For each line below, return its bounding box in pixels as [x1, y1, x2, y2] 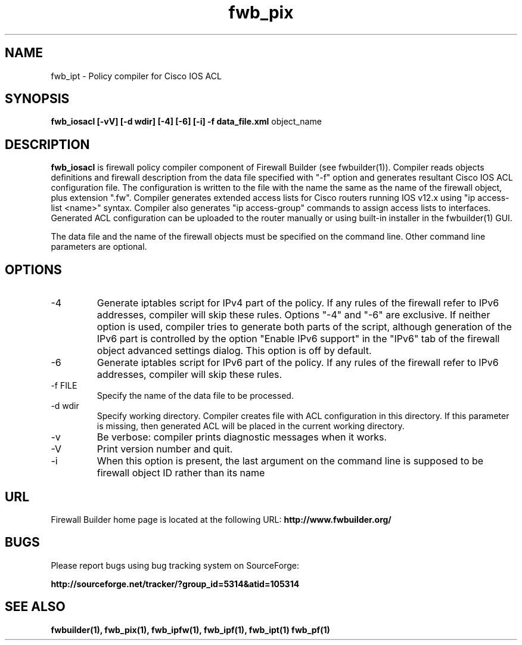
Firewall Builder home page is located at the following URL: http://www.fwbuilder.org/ [51, 514, 392, 525]
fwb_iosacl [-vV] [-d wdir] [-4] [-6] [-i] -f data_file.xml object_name [51, 116, 322, 127]
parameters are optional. [51, 241, 147, 252]
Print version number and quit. [97, 443, 233, 455]
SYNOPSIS [5, 91, 70, 107]
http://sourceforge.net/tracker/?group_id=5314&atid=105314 [51, 578, 300, 589]
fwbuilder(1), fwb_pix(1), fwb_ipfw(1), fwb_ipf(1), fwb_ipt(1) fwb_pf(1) [51, 624, 330, 635]
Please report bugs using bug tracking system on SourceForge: [51, 560, 299, 570]
